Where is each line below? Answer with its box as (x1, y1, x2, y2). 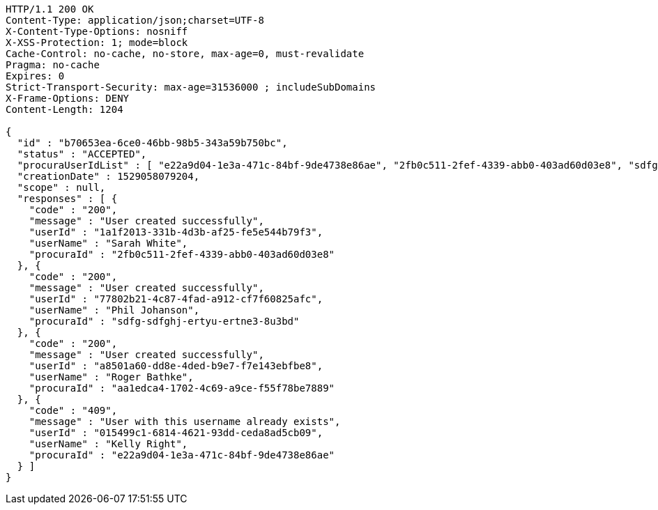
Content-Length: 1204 (6, 104, 123, 115)
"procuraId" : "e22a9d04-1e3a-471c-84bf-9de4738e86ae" (29, 449, 335, 461)
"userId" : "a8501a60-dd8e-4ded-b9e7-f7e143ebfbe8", (29, 360, 323, 371)
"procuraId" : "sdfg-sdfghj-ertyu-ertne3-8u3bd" (29, 316, 300, 327)
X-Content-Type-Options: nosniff (6, 26, 188, 37)
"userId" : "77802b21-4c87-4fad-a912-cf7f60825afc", (29, 293, 323, 304)
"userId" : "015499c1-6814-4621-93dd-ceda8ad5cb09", (29, 427, 323, 438)
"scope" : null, (17, 182, 106, 193)
